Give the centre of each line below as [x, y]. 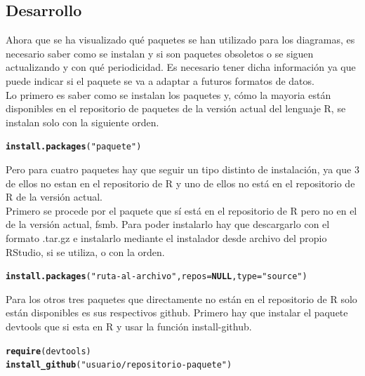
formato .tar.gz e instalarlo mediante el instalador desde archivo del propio [166, 237]
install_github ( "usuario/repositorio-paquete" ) [119, 365]
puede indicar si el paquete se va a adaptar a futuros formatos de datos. [160, 80]
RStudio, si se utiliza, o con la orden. [85, 251]
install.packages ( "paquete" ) [74, 147]
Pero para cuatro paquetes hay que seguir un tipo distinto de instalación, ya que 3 [182, 169]
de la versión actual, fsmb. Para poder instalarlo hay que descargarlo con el [168, 224]
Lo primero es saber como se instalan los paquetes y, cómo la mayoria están [168, 94]
